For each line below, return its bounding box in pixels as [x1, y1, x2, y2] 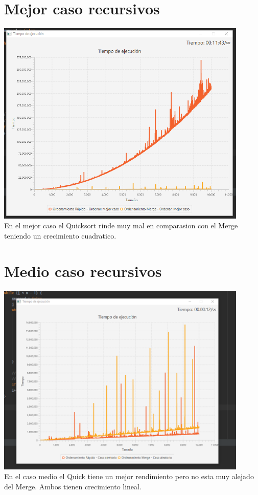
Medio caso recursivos [4, 260, 162, 281]
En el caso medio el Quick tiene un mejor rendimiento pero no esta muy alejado [4, 471, 254, 482]
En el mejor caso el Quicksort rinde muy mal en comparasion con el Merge [4, 220, 238, 231]
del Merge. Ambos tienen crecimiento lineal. [4, 481, 142, 491]
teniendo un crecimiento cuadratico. [4, 230, 116, 241]
